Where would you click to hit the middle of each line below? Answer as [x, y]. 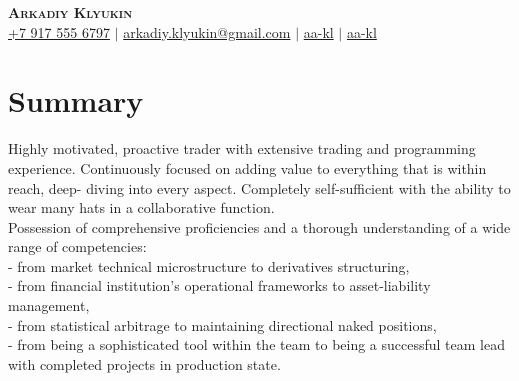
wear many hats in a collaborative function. [141, 207]
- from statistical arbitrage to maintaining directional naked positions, [222, 324]
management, [49, 305]
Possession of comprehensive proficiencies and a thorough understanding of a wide [259, 226]
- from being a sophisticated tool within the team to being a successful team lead [256, 344]
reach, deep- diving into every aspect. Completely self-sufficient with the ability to [259, 187]
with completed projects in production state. [144, 363]
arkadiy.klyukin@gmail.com [207, 31]
